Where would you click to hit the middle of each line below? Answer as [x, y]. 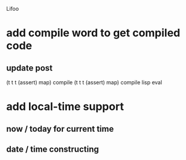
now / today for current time [60, 129]
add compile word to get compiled [93, 33]
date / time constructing [53, 149]
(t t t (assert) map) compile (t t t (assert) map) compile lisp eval [84, 82]
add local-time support [65, 107]
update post [30, 68]
